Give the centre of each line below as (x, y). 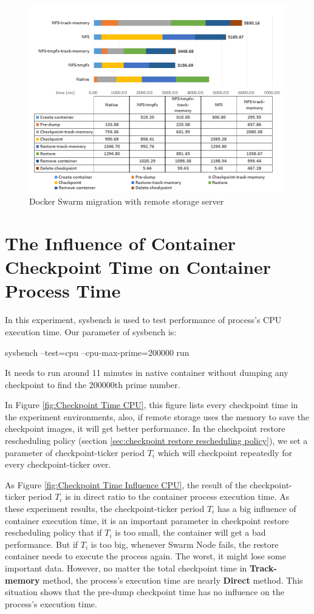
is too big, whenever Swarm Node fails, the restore (185, 544)
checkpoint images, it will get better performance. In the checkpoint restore (145, 428)
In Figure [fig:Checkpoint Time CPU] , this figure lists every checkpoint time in (152, 405)
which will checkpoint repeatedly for (225, 452)
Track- (263, 568)
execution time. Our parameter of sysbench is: (91, 331)
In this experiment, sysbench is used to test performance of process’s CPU (143, 320)
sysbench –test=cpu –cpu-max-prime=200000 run (97, 352)
